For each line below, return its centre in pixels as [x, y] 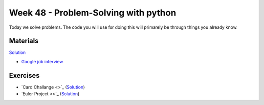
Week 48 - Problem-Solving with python [93, 13]
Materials [24, 41]
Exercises [24, 75]
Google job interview [42, 61]
